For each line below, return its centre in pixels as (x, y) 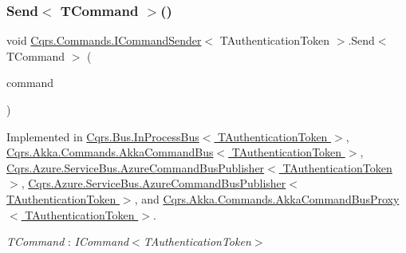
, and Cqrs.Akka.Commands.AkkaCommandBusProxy (267, 198)
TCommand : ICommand (68, 241)
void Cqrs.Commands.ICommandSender (104, 40)
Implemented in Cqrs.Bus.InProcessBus (103, 136)
